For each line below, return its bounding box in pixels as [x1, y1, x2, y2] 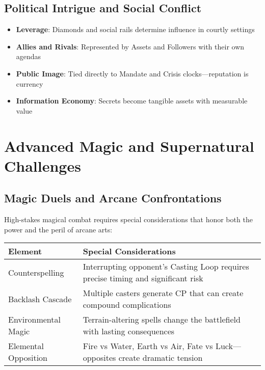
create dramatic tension [118, 352, 203, 364]
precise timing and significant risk [83, 272, 203, 284]
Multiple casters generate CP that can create [83, 287, 244, 299]
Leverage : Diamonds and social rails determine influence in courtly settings [16, 24, 255, 35]
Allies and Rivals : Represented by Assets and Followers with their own [16, 41, 245, 51]
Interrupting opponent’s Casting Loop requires [83, 260, 249, 273]
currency [16, 78, 43, 89]
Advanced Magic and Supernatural [4, 135, 254, 156]
